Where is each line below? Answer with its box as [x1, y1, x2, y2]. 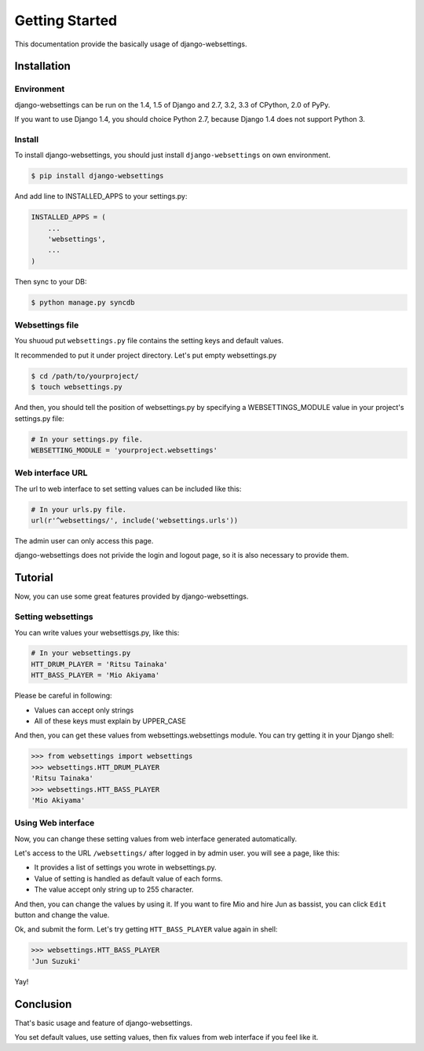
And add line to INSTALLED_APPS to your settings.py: [14, 192, 188, 201]
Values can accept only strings [34, 705, 134, 715]
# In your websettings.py [31, 649, 131, 657]
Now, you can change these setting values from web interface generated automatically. [14, 833, 298, 844]
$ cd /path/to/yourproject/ [31, 372, 139, 380]
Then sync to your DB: [14, 276, 87, 286]
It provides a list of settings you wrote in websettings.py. [34, 862, 217, 872]
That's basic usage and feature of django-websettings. [14, 1018, 192, 1027]
